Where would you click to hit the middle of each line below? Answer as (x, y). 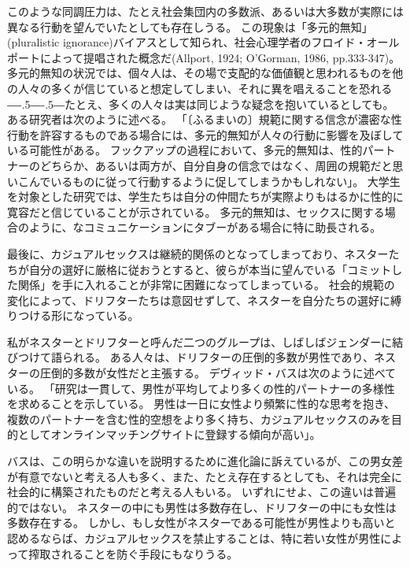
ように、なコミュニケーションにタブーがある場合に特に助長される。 (205, 227)
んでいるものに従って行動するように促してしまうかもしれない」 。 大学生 (214, 181)
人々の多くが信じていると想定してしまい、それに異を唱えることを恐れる (205, 88)
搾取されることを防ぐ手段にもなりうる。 (133, 553)
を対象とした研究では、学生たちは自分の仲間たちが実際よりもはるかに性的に (205, 196)
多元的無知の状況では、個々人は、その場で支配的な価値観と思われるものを (200, 73)
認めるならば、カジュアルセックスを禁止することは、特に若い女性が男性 (194, 538)
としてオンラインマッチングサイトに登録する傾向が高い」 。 (169, 434)
